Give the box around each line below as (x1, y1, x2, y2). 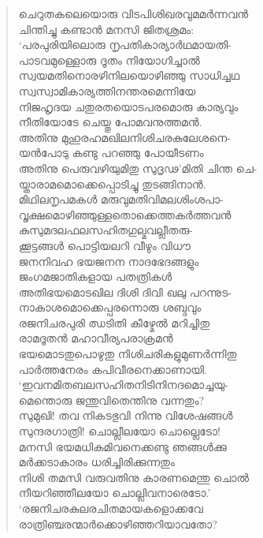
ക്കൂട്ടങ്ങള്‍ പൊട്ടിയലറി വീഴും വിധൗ (18, 237, 191, 253)
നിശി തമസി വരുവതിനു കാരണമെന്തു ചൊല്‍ (18, 469, 250, 485)
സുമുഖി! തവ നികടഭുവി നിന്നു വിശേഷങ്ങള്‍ (18, 407, 233, 424)
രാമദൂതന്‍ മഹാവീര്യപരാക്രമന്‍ (18, 330, 173, 346)
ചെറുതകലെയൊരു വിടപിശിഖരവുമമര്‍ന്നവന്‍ (18, 6, 249, 21)
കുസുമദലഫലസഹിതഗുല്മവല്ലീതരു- (18, 222, 193, 238)
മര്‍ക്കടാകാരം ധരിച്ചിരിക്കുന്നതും (18, 454, 175, 470)
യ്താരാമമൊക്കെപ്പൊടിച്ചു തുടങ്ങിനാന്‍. (18, 175, 206, 192)
